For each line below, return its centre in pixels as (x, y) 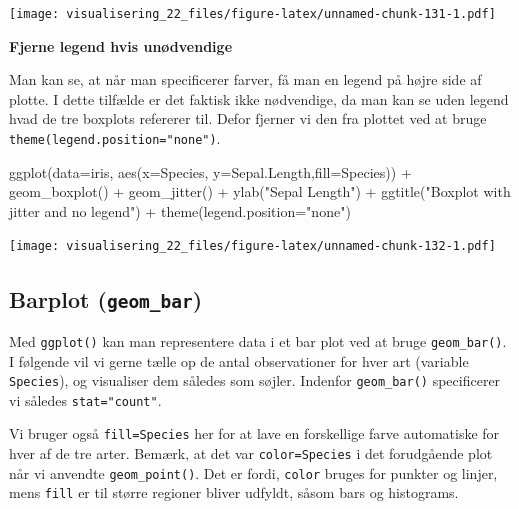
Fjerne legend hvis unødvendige (121, 45)
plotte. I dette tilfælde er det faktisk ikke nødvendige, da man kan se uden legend (259, 98)
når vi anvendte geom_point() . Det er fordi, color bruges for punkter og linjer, (253, 472)
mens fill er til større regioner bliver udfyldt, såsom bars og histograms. (234, 492)
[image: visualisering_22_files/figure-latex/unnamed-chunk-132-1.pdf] (252, 246)
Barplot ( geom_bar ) (106, 298)
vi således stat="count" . (85, 399)
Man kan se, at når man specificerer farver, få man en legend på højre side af (245, 79)
